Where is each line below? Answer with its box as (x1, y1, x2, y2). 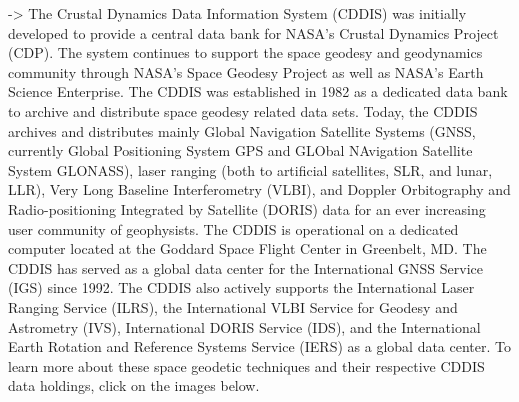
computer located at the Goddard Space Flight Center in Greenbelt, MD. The (8, 238, 487, 259)
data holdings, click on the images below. (8, 375, 260, 396)
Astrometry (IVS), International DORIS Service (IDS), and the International (8, 316, 481, 337)
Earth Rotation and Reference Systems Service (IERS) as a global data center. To (8, 336, 512, 357)
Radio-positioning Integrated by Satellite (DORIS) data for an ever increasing (8, 198, 486, 219)
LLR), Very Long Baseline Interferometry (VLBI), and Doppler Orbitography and (8, 179, 511, 200)
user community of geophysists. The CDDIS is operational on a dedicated (8, 218, 459, 239)
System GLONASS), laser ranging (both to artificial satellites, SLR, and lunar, (8, 159, 493, 180)
